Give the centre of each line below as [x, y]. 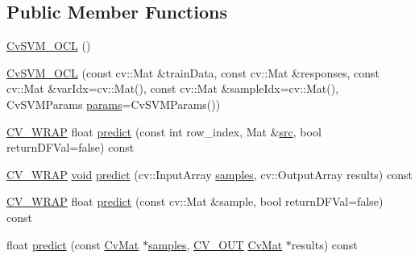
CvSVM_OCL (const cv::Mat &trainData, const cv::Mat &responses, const [193, 72]
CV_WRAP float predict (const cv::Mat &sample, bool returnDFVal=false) [195, 201]
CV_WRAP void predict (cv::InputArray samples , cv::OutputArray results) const [209, 174]
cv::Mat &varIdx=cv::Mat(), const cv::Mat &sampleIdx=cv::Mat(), [173, 88]
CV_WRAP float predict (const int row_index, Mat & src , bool [164, 131]
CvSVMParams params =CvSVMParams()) [114, 104]
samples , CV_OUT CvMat [215, 244]
